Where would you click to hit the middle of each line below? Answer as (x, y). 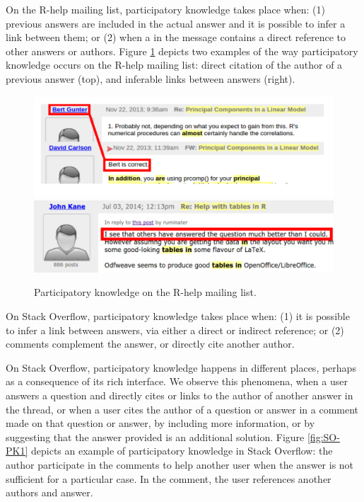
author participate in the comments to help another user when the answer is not (180, 464)
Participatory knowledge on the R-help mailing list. (145, 292)
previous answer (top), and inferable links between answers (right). (151, 78)
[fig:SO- (323, 437)
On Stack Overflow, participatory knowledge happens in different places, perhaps (181, 367)
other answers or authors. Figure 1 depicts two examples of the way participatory (182, 51)
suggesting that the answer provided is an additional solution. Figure (155, 437)
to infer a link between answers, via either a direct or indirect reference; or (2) (175, 330)
